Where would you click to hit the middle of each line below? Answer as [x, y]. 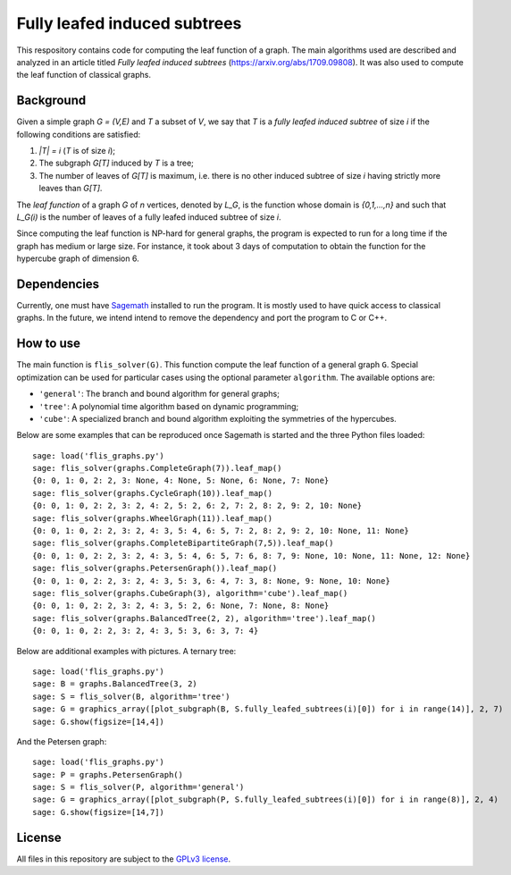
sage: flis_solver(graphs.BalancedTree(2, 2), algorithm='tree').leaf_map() [205, 618]
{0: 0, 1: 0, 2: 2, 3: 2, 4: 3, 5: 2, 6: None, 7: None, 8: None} [181, 606]
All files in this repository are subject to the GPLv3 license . [124, 859]
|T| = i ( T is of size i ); [77, 151]
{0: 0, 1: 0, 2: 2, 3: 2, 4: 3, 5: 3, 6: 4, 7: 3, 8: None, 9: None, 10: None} [211, 581]
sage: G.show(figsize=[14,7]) [99, 812]
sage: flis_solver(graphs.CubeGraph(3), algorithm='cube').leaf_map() [190, 593]
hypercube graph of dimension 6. [78, 258]
